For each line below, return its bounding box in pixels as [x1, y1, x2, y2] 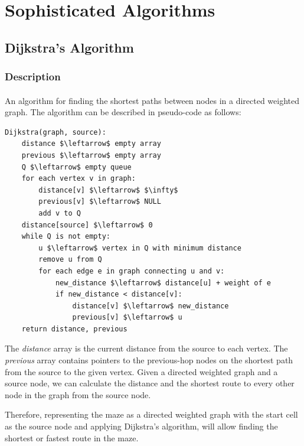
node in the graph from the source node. [5, 388, 151, 401]
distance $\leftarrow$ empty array [21, 139, 161, 148]
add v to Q [38, 209, 81, 217]
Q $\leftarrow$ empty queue [21, 162, 132, 171]
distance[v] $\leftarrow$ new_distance [72, 301, 229, 310]
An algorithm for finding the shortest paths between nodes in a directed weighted [5, 94, 300, 106]
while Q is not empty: [21, 232, 110, 241]
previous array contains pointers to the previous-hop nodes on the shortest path [5, 354, 293, 366]
